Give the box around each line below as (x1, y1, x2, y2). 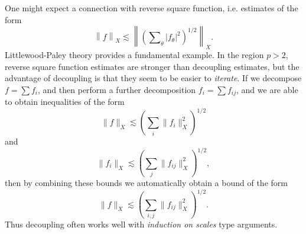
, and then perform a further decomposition (38, 83, 196, 95)
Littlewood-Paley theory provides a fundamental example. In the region (5, 48, 264, 60)
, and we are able (236, 83, 298, 95)
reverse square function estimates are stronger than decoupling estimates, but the (5, 60, 300, 72)
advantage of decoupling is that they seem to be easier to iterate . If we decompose (5, 72, 302, 84)
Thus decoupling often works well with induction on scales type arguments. (5, 217, 278, 230)
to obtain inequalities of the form (5, 95, 125, 108)
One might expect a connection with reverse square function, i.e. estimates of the (5, 2, 298, 14)
